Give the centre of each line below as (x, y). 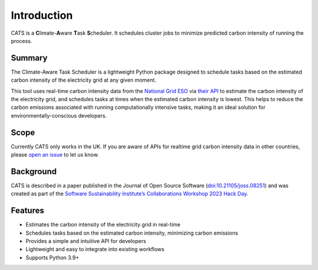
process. (21, 41)
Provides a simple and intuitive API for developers (86, 241)
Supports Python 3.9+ (52, 257)
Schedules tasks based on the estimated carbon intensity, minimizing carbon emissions (132, 233)
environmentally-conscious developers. (59, 115)
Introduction (42, 15)
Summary (29, 58)
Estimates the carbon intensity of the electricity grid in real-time (103, 225)
